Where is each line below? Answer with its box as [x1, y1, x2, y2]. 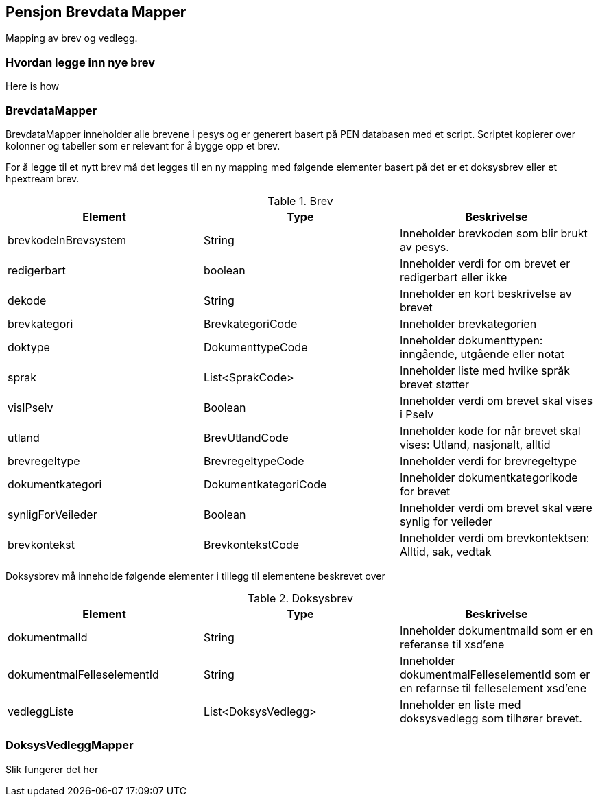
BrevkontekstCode [203, 537, 300, 552]
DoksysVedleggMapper [5, 738, 134, 753]
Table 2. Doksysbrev [248, 591, 353, 605]
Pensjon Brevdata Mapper [5, 3, 187, 21]
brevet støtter [399, 377, 470, 391]
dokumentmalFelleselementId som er [399, 667, 590, 681]
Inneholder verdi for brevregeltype [399, 453, 577, 468]
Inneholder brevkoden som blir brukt [399, 226, 588, 240]
